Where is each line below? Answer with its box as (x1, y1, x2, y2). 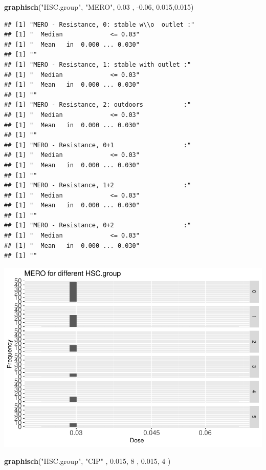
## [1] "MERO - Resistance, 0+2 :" (4, 222, 191, 229)
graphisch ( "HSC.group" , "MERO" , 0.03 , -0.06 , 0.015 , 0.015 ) (4, 2, 194, 12)
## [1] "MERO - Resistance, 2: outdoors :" (4, 101, 191, 109)
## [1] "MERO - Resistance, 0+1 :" (4, 141, 191, 149)
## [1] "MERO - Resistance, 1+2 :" (4, 182, 191, 189)
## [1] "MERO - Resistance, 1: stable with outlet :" (4, 61, 191, 68)
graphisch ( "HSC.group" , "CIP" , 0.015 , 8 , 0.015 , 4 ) (4, 456, 171, 466)
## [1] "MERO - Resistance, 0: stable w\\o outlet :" (4, 21, 195, 28)
